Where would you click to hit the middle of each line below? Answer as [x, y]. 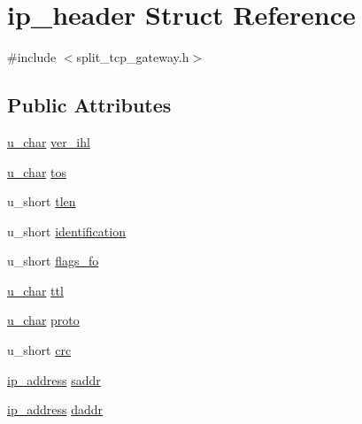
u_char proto [43, 320]
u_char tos [37, 171]
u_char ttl [35, 290]
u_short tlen [42, 201]
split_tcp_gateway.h [133, 57]
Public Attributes [89, 105]
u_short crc [39, 350]
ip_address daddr [55, 409]
